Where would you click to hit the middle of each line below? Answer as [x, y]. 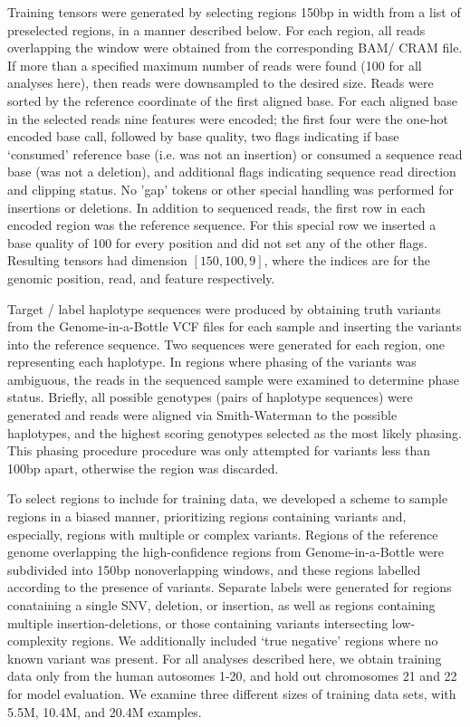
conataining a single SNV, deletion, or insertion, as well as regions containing [221, 605]
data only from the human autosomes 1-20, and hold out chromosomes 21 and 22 [232, 676]
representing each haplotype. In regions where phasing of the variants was [212, 362]
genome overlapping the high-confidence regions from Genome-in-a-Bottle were [225, 552]
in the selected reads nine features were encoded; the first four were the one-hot [228, 118]
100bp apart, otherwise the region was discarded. [143, 468]
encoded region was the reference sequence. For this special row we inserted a [222, 225]
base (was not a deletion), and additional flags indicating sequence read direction [232, 172]
